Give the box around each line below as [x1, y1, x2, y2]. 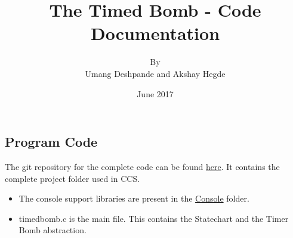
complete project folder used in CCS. [5, 172, 140, 184]
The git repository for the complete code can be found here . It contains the [5, 160, 280, 172]
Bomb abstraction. [18, 224, 87, 236]
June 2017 [137, 87, 174, 100]
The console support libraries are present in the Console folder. [18, 192, 249, 205]
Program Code [5, 132, 98, 151]
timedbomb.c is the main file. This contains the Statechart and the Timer [18, 212, 289, 224]
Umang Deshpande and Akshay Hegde [85, 67, 226, 79]
